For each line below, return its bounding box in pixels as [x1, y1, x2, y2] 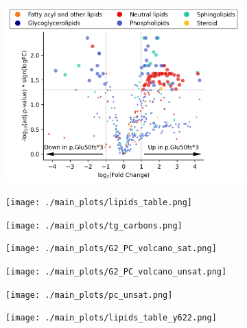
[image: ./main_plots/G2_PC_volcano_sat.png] [5, 244, 217, 254]
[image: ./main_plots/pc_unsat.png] [5, 290, 173, 300]
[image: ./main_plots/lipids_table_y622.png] [5, 313, 217, 323]
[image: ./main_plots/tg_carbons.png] [5, 220, 183, 231]
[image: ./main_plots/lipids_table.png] [5, 198, 193, 208]
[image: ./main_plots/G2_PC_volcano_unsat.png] [5, 267, 227, 277]
